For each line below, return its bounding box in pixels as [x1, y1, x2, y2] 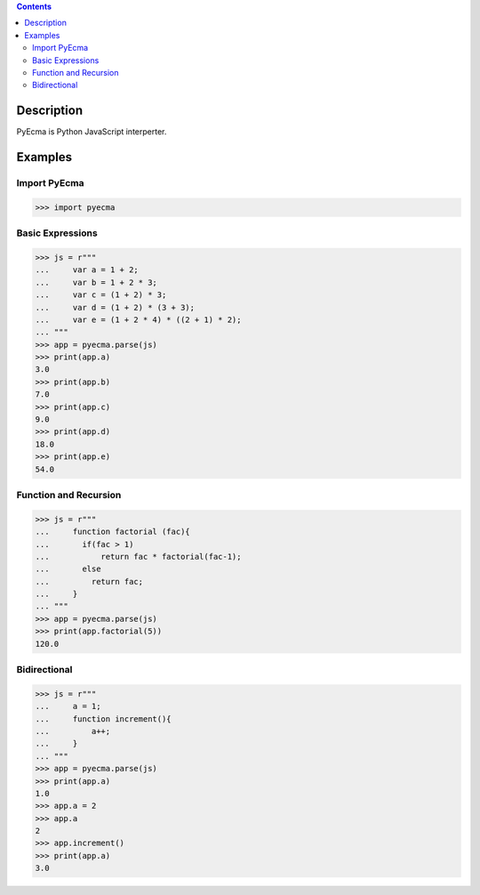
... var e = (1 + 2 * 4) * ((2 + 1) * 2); [35, 314, 242, 325]
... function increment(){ [35, 714, 172, 724]
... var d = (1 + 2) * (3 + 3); [35, 302, 196, 312]
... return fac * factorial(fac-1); [35, 552, 242, 561]
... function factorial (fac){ [35, 527, 190, 537]
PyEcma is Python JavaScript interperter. [16, 126, 167, 137]
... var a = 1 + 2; [35, 265, 140, 275]
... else [35, 564, 101, 574]
